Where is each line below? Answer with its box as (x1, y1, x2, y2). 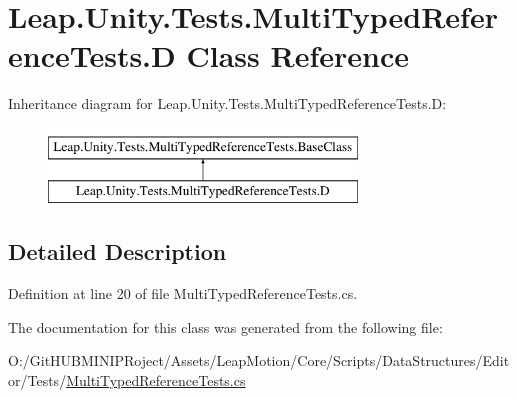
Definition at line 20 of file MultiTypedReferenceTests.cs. (8, 283, 358, 304)
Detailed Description (8, 236, 227, 267)
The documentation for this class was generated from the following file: (8, 316, 443, 337)
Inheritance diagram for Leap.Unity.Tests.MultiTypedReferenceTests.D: (8, 93, 447, 114)
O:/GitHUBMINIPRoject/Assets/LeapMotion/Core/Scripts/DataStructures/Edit (8, 350, 510, 371)
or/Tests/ (8, 370, 67, 391)
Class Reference (186, 35, 409, 76)
